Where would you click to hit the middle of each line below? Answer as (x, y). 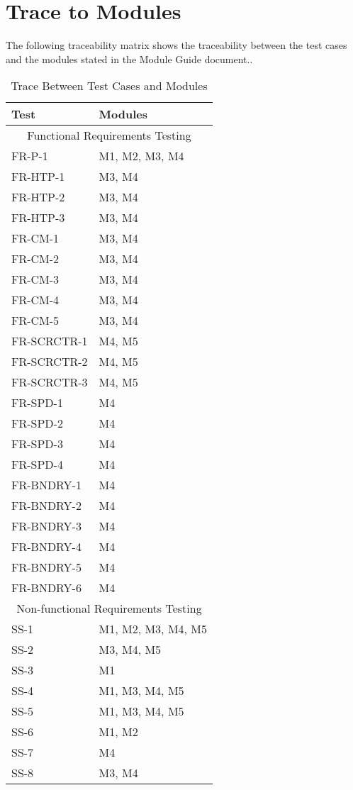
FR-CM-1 (35, 238)
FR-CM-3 (35, 279)
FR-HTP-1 (38, 177)
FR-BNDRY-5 (46, 567)
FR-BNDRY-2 (46, 506)
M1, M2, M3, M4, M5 (153, 629)
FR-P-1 (30, 156)
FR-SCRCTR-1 (50, 341)
